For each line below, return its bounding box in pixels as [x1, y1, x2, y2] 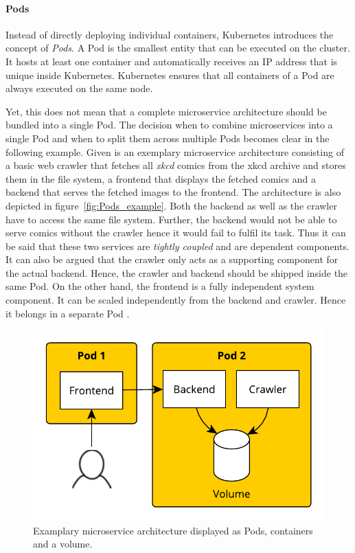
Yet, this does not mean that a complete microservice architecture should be [5, 104, 327, 118]
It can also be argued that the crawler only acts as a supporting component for [5, 252, 339, 267]
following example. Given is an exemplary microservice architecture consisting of [5, 144, 344, 159]
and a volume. [33, 537, 93, 551]
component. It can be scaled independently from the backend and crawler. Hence [5, 293, 346, 307]
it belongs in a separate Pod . [5, 306, 130, 320]
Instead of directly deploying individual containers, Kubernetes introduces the [5, 27, 334, 41]
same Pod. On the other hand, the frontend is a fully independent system [5, 279, 314, 293]
